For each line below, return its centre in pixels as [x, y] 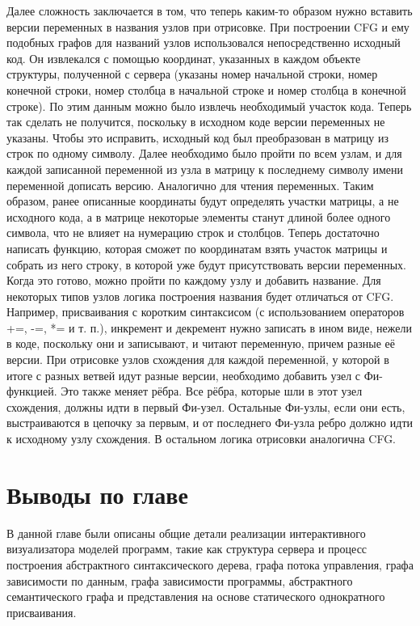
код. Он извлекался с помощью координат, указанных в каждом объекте [184, 58]
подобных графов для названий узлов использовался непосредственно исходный [204, 42]
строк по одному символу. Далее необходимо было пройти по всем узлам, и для [204, 153]
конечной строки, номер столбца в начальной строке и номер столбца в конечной [206, 89]
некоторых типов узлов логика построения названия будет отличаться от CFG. [200, 296]
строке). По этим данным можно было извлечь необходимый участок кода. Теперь [209, 106]
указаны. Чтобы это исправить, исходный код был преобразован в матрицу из [197, 137]
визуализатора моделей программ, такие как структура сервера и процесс [187, 549]
